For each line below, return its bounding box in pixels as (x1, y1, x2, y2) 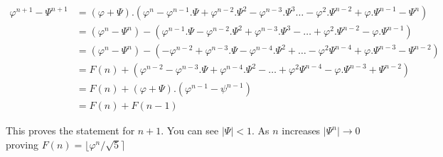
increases (282, 123, 321, 138)
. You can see (161, 123, 219, 138)
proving (6, 136, 38, 151)
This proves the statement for (6, 123, 135, 138)
